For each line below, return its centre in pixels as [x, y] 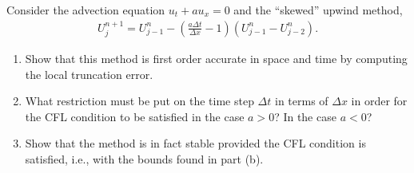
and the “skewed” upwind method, [318, 10]
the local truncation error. [89, 74]
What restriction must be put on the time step [139, 101]
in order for [379, 101]
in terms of [301, 101]
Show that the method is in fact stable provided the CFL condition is [195, 143]
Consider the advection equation [86, 10]
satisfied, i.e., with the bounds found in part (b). [144, 159]
